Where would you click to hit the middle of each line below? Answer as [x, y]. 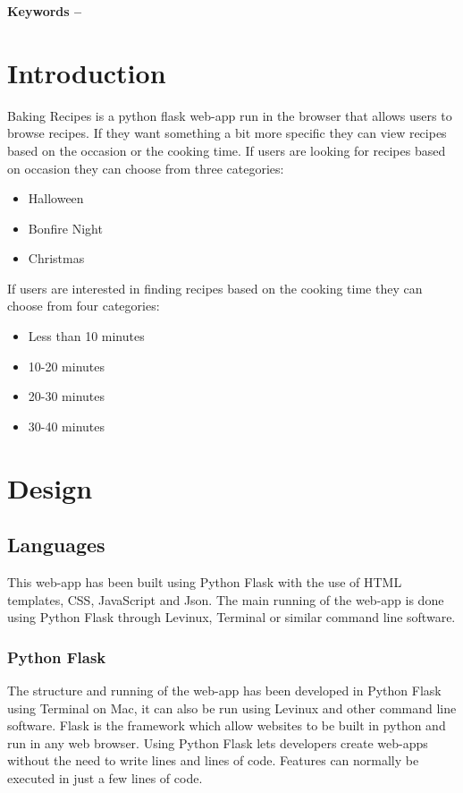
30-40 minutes [67, 426]
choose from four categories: [84, 306]
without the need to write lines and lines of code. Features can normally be [213, 760]
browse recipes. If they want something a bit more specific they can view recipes [227, 133]
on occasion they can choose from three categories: [146, 168]
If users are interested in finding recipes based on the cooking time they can [215, 288]
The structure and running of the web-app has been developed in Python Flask [224, 691]
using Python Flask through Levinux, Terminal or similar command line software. [231, 617]
